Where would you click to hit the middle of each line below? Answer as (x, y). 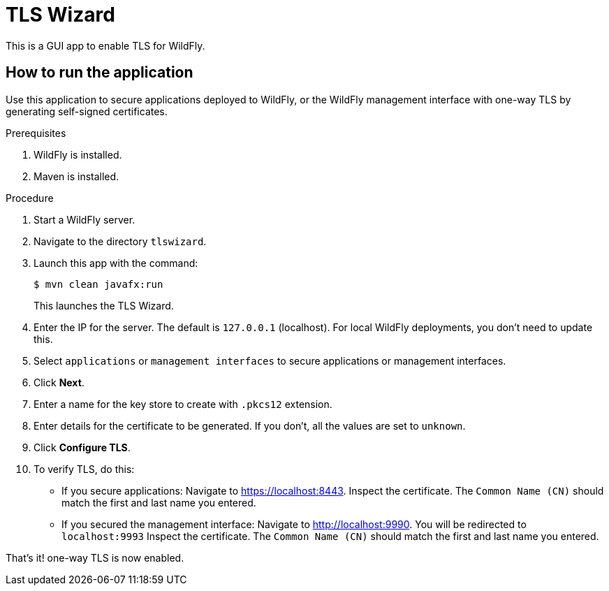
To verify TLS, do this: (84, 469)
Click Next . (59, 382)
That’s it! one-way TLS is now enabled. (95, 557)
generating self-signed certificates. (87, 111)
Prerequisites (36, 133)
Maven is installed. (76, 176)
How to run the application (100, 73)
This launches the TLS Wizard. (104, 305)
